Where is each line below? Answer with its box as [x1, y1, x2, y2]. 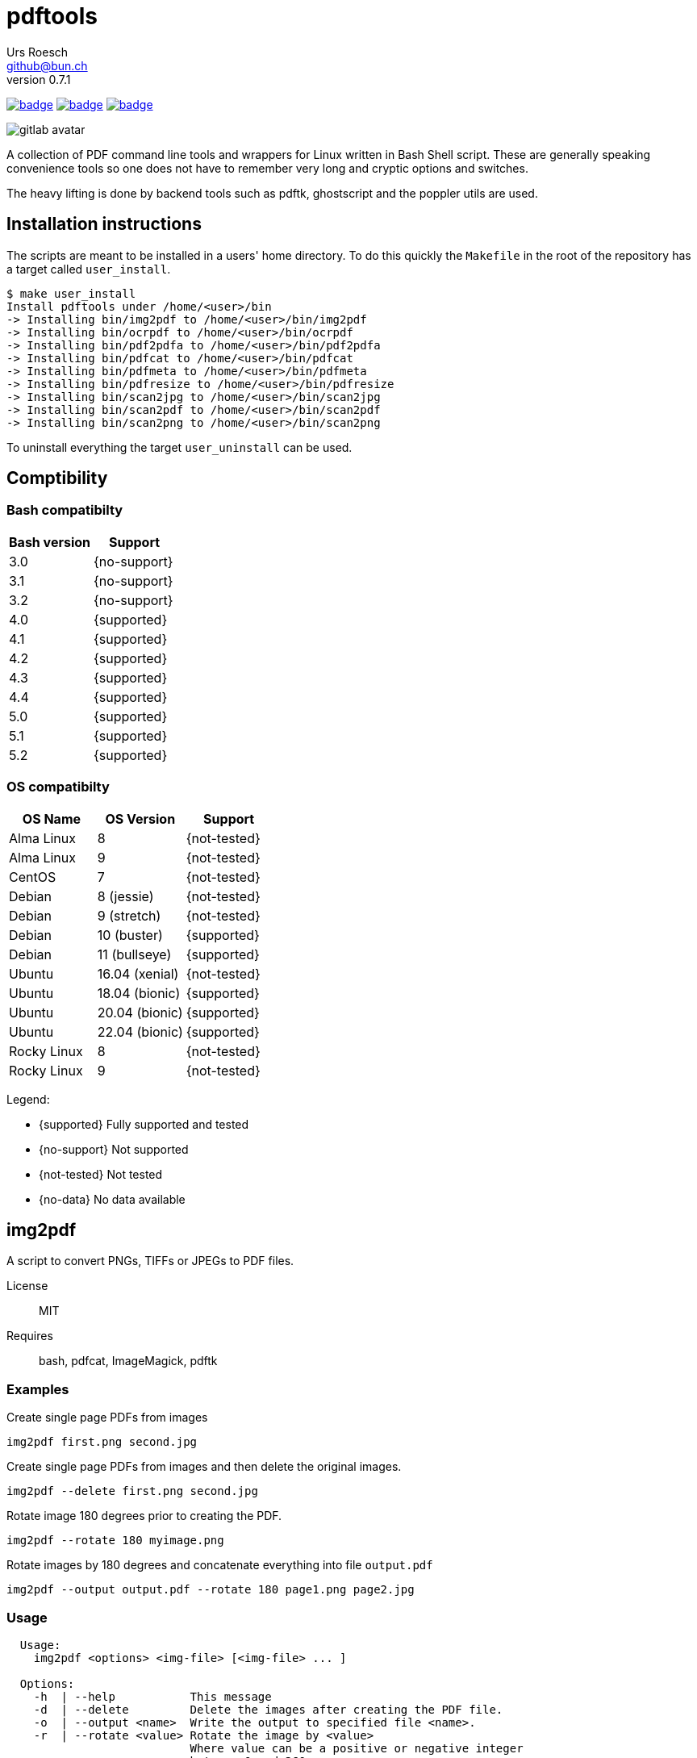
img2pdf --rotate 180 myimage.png [6, 1534, 224, 1547]
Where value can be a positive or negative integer [190, 1741, 524, 1755]
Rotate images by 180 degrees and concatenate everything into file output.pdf [6, 1558, 433, 1572]
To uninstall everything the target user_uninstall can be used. [6, 440, 353, 454]
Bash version [9, 533, 91, 550]
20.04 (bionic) [97, 1004, 183, 1021]
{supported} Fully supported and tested [39, 1117, 249, 1131]
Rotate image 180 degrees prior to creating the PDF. [6, 1509, 282, 1523]
